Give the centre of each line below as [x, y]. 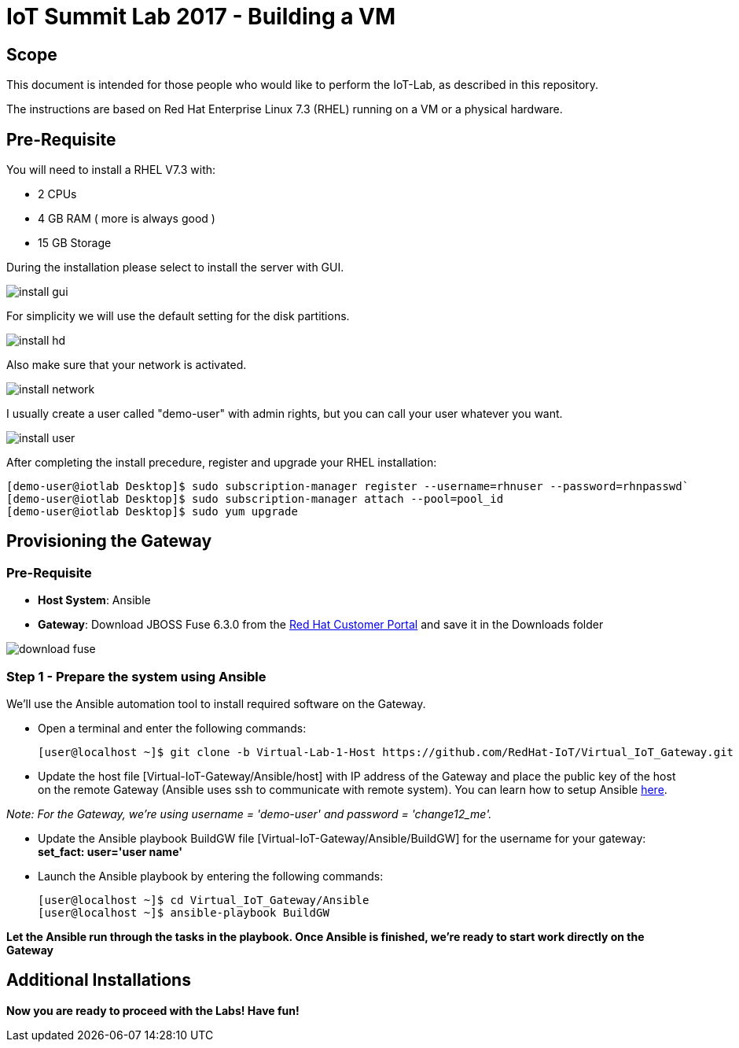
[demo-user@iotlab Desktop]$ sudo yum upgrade [152, 512]
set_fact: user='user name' [110, 851]
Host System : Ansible [94, 600]
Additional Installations [99, 980]
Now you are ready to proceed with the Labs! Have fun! [153, 1010]
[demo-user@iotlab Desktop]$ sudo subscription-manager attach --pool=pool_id [255, 499]
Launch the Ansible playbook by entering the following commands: [211, 876]
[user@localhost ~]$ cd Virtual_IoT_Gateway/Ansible [204, 900]
